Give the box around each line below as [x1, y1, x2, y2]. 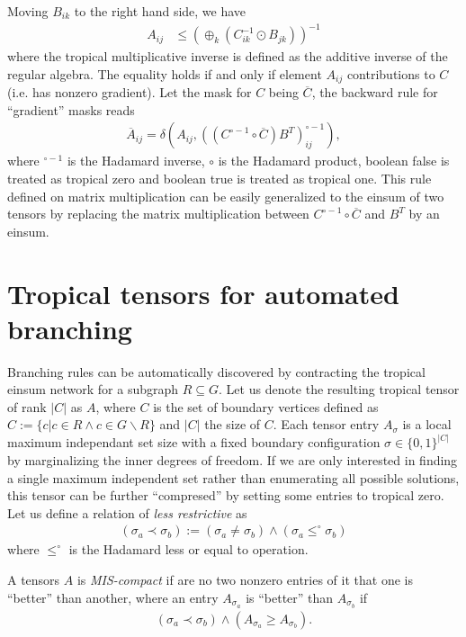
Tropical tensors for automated [7, 274, 399, 311]
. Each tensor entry [273, 415, 380, 434]
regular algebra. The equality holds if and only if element [7, 64, 322, 83]
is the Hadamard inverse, [67, 151, 205, 170]
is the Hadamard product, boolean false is [218, 151, 450, 170]
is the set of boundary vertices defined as [153, 397, 379, 416]
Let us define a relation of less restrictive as [7, 503, 247, 522]
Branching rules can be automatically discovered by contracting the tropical [7, 362, 426, 381]
